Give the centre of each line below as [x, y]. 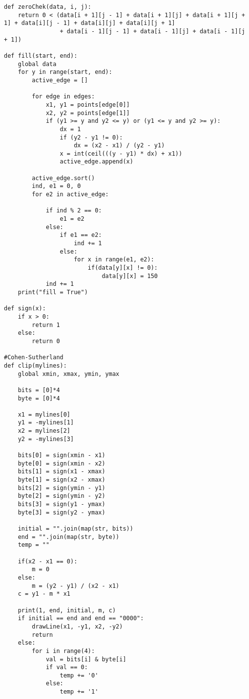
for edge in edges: [63, 97]
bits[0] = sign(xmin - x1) [62, 455]
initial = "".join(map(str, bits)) [75, 529]
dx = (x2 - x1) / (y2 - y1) [119, 146]
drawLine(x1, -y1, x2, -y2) [77, 626]
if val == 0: [67, 667]
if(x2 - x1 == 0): [48, 561]
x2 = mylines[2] [44, 431]
